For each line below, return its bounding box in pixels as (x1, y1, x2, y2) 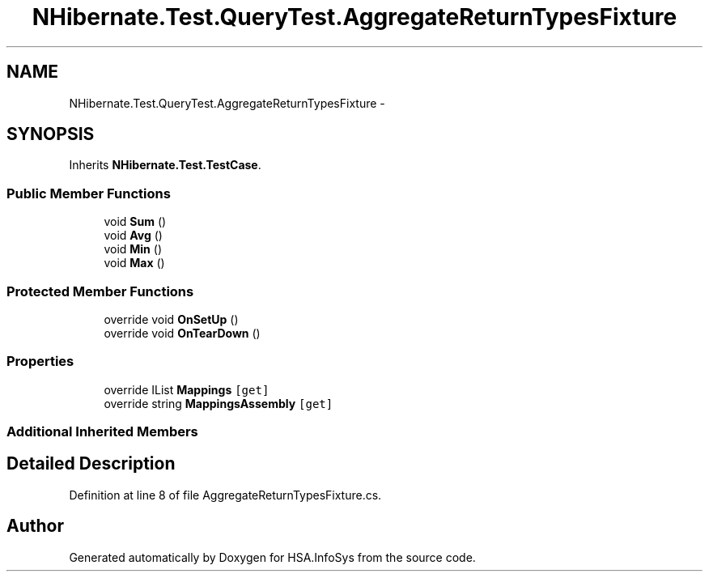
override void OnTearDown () (104, 325, 261, 340)
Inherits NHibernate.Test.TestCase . (69, 158, 261, 172)
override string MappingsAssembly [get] (104, 396, 333, 410)
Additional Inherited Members (6, 423, 198, 440)
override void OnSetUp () (104, 312, 239, 326)
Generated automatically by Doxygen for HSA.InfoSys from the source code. (69, 550, 476, 564)
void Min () (104, 242, 162, 257)
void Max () (104, 256, 165, 270)
